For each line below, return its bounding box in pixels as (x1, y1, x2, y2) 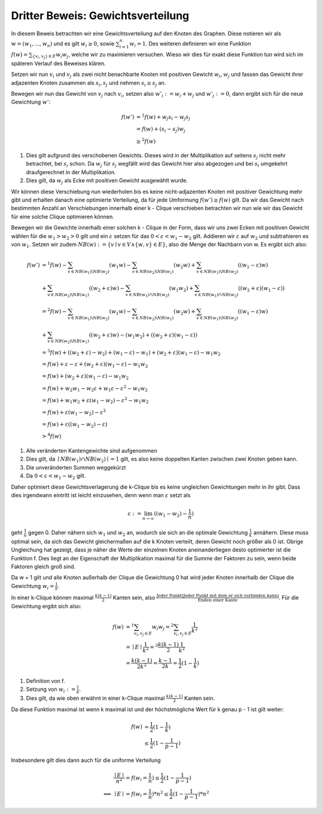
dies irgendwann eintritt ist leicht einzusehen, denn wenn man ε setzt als (11, 491, 191, 499)
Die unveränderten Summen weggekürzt (26, 464, 126, 471)
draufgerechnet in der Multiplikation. (26, 168, 116, 176)
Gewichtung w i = (11, 582, 54, 591)
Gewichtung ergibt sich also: (11, 603, 82, 610)
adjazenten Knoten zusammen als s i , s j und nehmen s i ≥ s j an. (11, 79, 166, 88)
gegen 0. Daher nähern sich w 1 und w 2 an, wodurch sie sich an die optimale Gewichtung (28, 529, 248, 538)
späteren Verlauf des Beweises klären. (11, 60, 106, 67)
